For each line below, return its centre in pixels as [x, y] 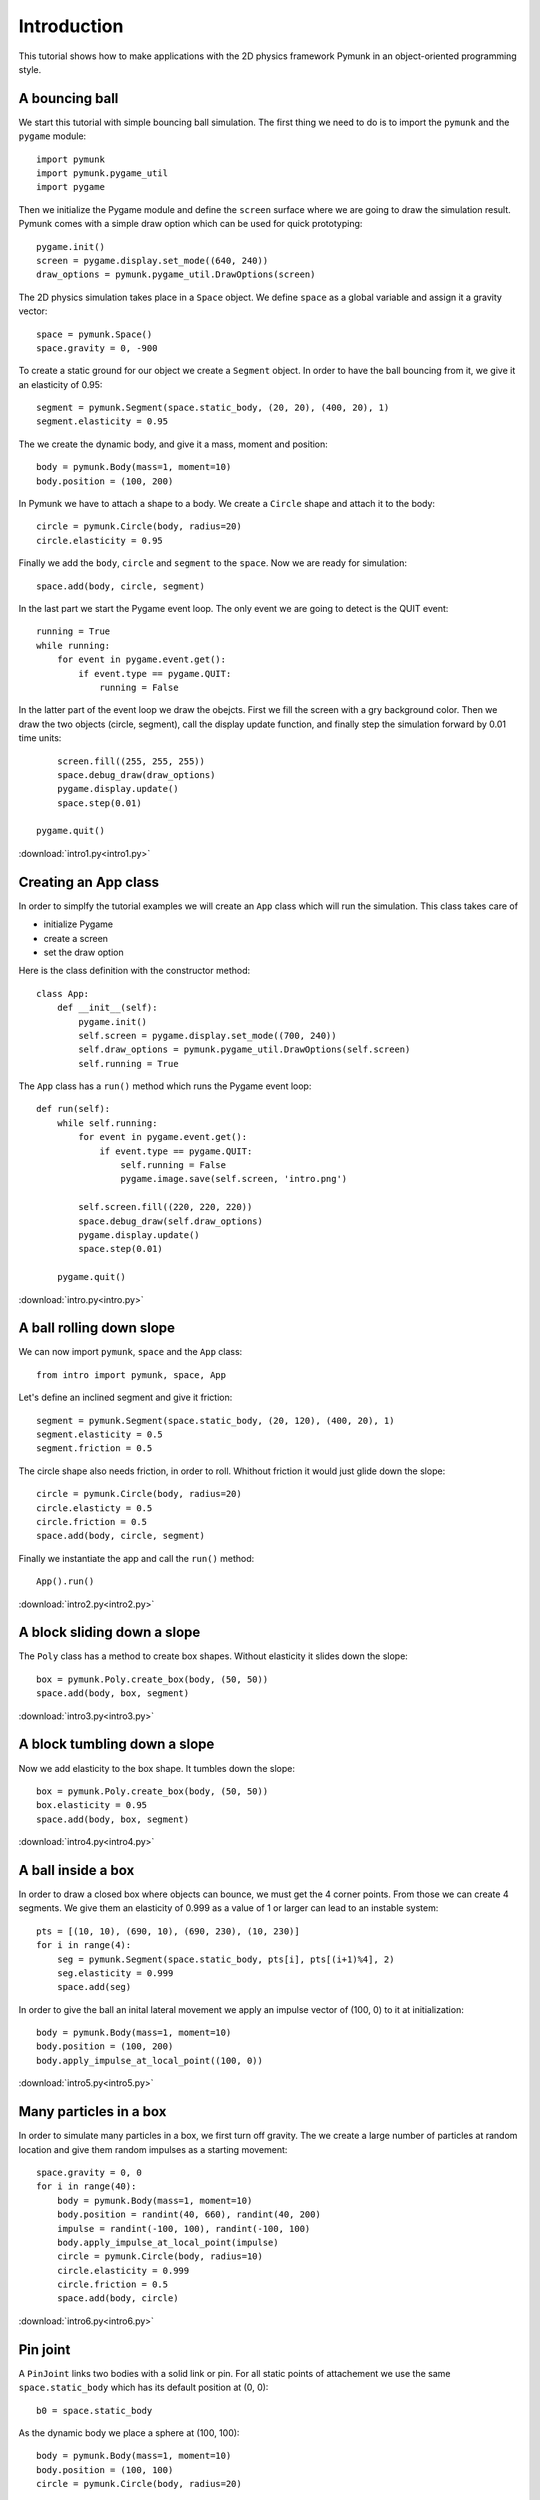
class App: [63, 993]
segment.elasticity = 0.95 [102, 421]
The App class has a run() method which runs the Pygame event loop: [165, 1086]
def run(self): [73, 1109]
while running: [73, 645]
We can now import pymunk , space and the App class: [130, 1352]
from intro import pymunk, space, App [131, 1374]
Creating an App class [89, 881]
